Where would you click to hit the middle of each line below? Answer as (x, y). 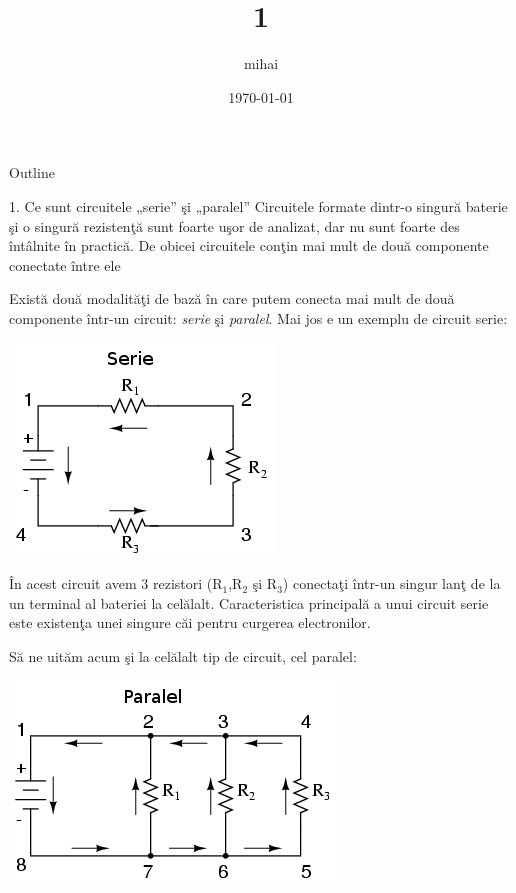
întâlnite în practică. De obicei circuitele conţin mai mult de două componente (249, 245)
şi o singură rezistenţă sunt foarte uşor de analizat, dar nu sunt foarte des (234, 225)
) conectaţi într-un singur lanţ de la (391, 583)
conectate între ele (65, 264)
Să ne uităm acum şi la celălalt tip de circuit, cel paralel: (183, 655)
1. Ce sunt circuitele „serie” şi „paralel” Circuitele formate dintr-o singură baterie (258, 205)
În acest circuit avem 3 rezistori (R (116, 583)
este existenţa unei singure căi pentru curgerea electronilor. (190, 622)
